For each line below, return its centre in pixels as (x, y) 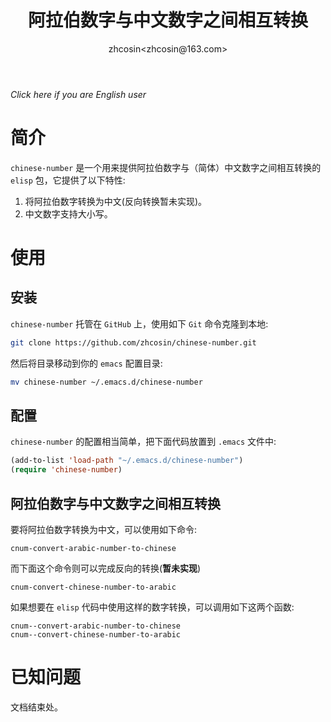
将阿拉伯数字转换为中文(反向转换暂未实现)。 (116, 201)
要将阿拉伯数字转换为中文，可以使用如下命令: (104, 529)
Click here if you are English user (78, 94)
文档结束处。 (36, 707)
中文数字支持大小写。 (68, 213)
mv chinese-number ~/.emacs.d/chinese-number (106, 382)
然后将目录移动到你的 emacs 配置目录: (86, 363)
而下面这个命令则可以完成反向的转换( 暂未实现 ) (106, 568)
